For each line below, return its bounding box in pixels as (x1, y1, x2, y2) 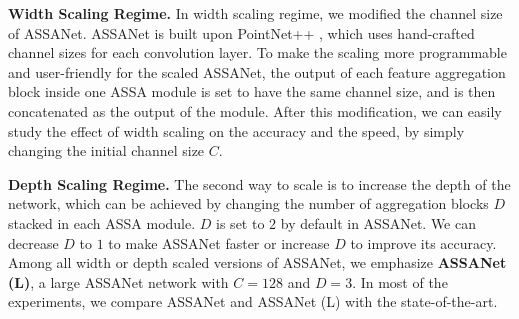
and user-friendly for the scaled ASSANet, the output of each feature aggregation (8, 61, 506, 82)
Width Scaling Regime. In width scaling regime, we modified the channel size (8, 3, 503, 23)
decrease (8, 232, 59, 253)
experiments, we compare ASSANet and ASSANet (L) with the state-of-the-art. (8, 291, 498, 312)
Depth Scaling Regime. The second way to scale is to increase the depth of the (8, 173, 511, 194)
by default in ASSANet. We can (280, 212, 476, 233)
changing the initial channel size (8, 140, 205, 161)
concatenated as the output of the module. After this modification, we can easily (8, 100, 502, 121)
